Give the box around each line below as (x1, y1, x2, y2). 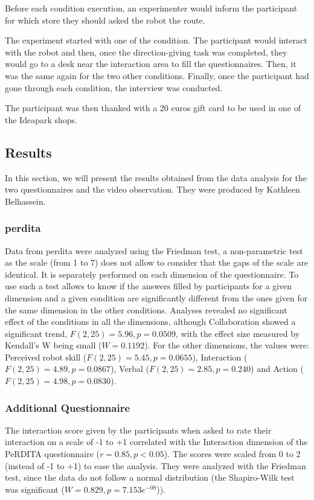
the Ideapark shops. (5, 113, 77, 126)
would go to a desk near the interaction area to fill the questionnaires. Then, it (5, 57, 296, 70)
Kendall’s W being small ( (5, 339, 102, 351)
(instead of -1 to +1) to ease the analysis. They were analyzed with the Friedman (5, 459, 306, 472)
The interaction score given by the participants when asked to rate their (5, 423, 272, 436)
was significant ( (5, 482, 65, 495)
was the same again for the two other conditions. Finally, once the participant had (5, 69, 309, 82)
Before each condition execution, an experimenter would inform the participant (5, 2, 298, 14)
